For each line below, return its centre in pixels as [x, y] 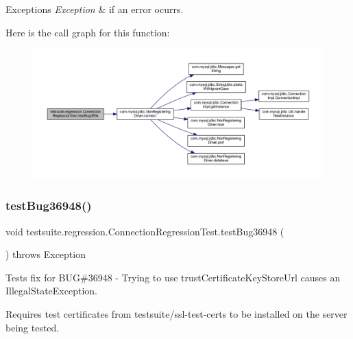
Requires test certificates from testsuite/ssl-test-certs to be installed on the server [176, 314]
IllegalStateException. [51, 291]
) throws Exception [46, 254]
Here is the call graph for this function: [88, 32]
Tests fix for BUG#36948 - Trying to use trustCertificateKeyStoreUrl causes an [173, 277]
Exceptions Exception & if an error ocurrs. [95, 9]
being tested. [33, 327]
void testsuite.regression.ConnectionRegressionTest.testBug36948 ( [145, 231]
